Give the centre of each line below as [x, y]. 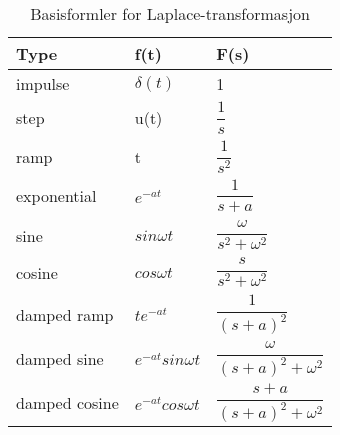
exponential [56, 196]
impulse [43, 83]
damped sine [60, 359]
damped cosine [67, 403]
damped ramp [65, 314]
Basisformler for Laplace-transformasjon [170, 13]
